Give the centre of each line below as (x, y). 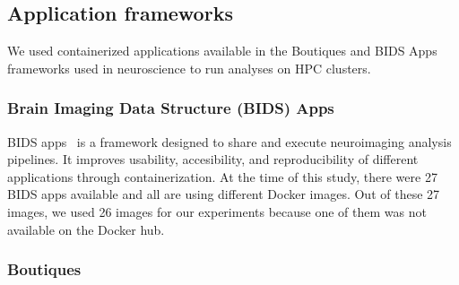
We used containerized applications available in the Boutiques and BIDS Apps (222, 51)
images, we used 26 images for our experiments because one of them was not (217, 211)
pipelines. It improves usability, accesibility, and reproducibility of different (213, 159)
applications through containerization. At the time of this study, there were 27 (222, 176)
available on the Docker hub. (86, 229)
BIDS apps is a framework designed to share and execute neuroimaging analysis (229, 141)
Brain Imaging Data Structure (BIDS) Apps (171, 108)
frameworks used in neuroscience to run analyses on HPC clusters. (189, 68)
